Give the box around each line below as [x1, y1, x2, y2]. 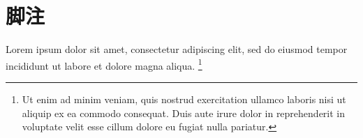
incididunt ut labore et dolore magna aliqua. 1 [6, 56, 202, 72]
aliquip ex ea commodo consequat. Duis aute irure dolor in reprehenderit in [22, 105, 346, 120]
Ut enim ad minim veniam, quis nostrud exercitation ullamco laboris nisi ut [22, 91, 346, 106]
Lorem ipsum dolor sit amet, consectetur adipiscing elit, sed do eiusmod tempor [6, 42, 348, 56]
